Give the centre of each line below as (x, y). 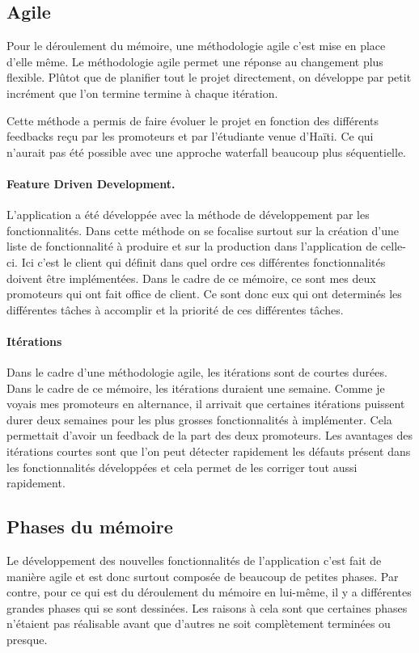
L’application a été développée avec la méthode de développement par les (188, 215)
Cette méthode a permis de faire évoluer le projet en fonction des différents (193, 120)
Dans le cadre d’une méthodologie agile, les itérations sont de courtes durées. (197, 372)
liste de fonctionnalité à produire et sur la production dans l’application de (192, 246)
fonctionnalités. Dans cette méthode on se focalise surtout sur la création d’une (203, 230)
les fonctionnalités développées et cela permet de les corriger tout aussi (182, 467)
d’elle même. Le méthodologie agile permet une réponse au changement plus (195, 61)
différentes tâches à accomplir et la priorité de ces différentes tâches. (175, 309)
